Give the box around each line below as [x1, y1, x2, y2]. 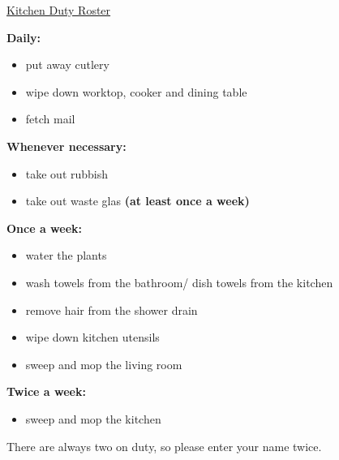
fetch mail [25, 110, 75, 127]
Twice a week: [6, 383, 86, 400]
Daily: [6, 28, 41, 45]
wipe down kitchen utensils [25, 329, 160, 346]
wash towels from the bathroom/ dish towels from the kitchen [25, 273, 333, 290]
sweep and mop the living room [25, 355, 182, 372]
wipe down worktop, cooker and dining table [25, 83, 247, 100]
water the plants [25, 247, 107, 264]
